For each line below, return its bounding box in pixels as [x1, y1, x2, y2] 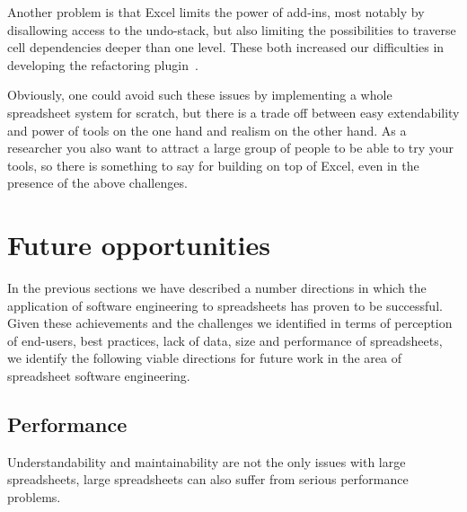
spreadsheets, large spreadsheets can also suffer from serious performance [7, 470, 409, 489]
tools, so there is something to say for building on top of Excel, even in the [7, 155, 419, 174]
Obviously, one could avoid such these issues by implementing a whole [7, 85, 392, 104]
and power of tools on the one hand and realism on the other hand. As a [7, 120, 407, 139]
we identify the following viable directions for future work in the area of [7, 349, 401, 367]
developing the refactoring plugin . [7, 55, 198, 74]
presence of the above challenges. [7, 173, 188, 192]
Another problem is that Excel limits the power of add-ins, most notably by [7, 3, 425, 21]
